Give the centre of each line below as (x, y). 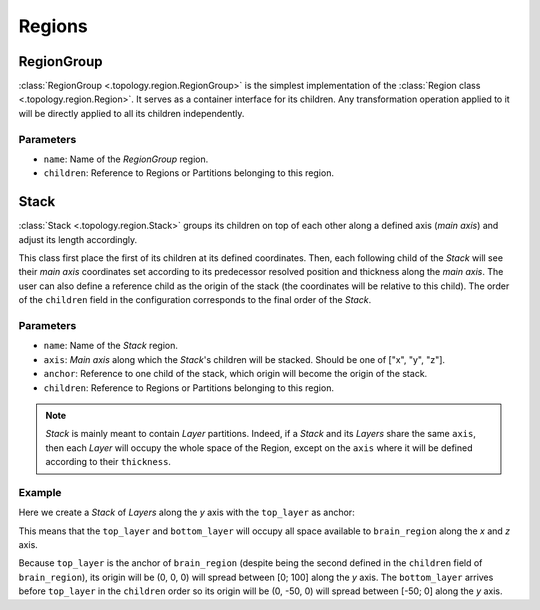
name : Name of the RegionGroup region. (126, 159)
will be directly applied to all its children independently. (131, 113)
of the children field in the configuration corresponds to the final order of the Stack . (195, 300)
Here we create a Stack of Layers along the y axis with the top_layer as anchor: (186, 512)
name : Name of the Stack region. (111, 346)
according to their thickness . (108, 462)
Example (40, 492)
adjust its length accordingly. (78, 239)
